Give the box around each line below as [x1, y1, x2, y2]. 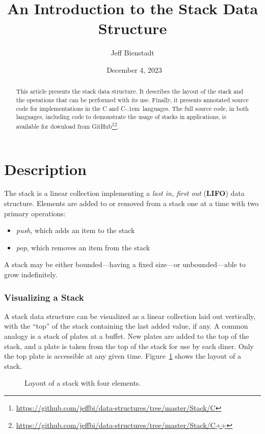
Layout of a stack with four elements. [24, 378, 141, 388]
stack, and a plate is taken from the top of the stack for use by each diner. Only [4, 340, 254, 351]
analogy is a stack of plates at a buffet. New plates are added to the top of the [4, 331, 249, 341]
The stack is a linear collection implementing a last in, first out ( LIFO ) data [4, 188, 245, 198]
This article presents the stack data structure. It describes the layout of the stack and [16, 87, 244, 96]
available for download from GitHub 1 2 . [16, 120, 119, 130]
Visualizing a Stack [4, 291, 84, 303]
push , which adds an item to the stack [16, 225, 135, 236]
